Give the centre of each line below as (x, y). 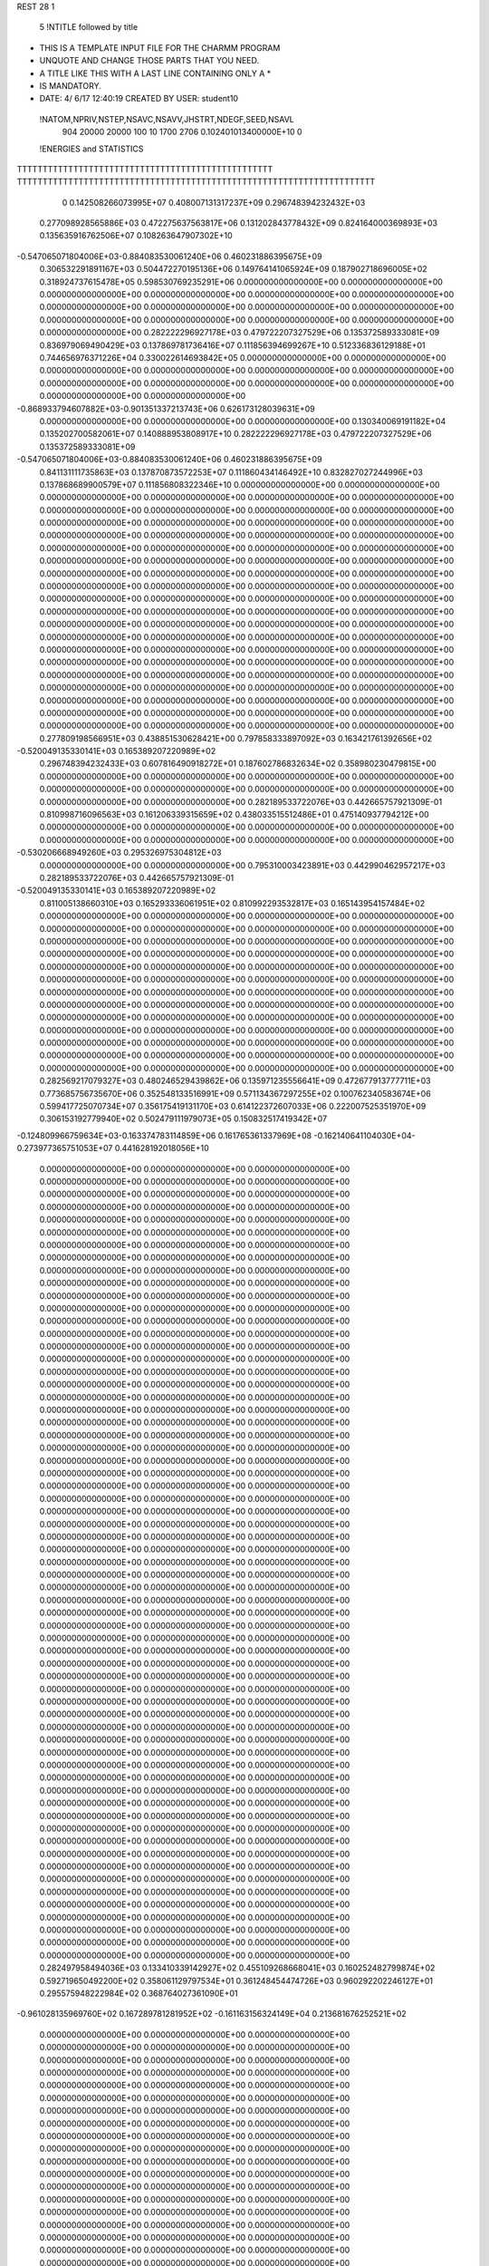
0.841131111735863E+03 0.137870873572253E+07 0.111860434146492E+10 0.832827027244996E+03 (231, 472)
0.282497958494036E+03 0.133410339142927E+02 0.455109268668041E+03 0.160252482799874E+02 (237, 1968)
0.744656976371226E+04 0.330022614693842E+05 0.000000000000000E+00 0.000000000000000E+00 (243, 357)
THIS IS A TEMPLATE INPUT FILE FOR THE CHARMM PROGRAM (160, 48)
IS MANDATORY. (70, 85)
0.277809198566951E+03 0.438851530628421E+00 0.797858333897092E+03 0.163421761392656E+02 (236, 738)
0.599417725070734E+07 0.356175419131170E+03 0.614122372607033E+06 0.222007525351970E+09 (233, 1107)
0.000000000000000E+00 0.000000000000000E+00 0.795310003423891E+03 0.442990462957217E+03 (242, 865)
